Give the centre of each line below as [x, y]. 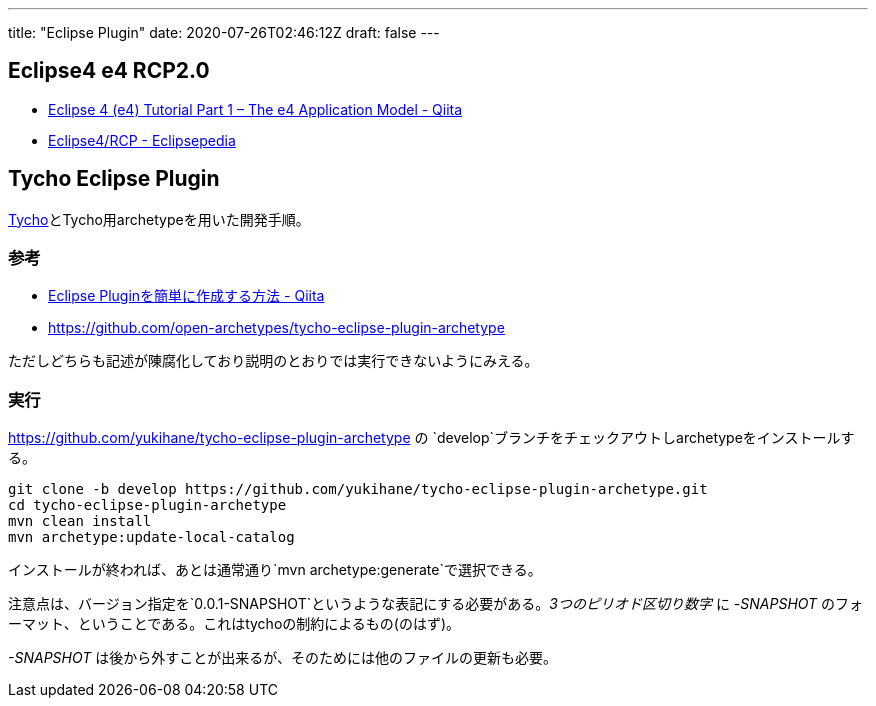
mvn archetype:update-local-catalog [151, 537]
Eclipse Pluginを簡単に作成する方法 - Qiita [186, 296]
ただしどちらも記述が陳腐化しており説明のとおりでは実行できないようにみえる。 [273, 361]
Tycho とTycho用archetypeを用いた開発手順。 [159, 219]
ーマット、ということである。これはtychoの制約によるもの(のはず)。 [234, 624]
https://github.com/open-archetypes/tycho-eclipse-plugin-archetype [276, 328]
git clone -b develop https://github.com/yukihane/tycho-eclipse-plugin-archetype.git [358, 489]
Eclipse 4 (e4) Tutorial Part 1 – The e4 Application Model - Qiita [255, 109]
